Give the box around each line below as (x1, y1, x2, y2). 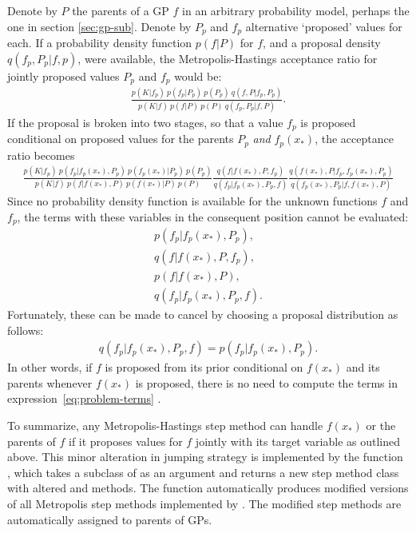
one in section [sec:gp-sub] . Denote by (7, 18, 192, 34)
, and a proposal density (263, 34, 381, 51)
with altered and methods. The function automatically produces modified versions (7, 479, 409, 496)
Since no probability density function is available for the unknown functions (7, 192, 378, 209)
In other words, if (7, 359, 93, 376)
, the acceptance (315, 130, 394, 147)
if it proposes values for (68, 432, 183, 449)
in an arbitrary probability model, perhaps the (182, 2, 410, 18)
